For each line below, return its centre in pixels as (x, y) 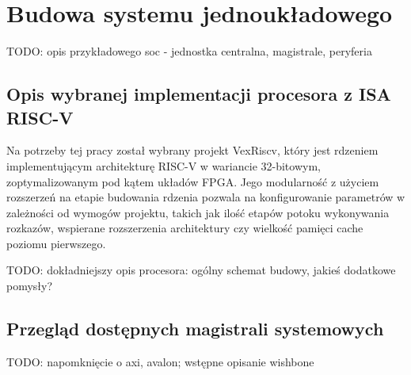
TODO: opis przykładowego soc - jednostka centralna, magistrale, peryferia (189, 51)
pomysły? (30, 286)
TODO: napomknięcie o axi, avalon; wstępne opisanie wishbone (160, 361)
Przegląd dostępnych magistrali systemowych (195, 329)
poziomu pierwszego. (56, 243)
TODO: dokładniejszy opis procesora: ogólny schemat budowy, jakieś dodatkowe (201, 270)
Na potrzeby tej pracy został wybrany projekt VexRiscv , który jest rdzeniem (192, 150)
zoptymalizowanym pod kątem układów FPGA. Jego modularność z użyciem (193, 181)
